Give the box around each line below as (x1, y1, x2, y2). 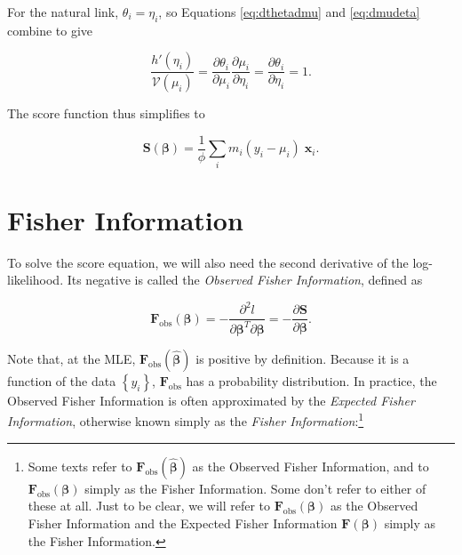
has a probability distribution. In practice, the (186, 371, 437, 390)
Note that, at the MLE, (7, 349, 136, 367)
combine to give (7, 20, 93, 39)
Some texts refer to (28, 456, 132, 475)
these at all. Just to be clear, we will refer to (28, 496, 271, 515)
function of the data (7, 371, 116, 390)
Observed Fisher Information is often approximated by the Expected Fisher (7, 390, 415, 409)
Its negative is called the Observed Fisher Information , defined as (67, 270, 423, 289)
